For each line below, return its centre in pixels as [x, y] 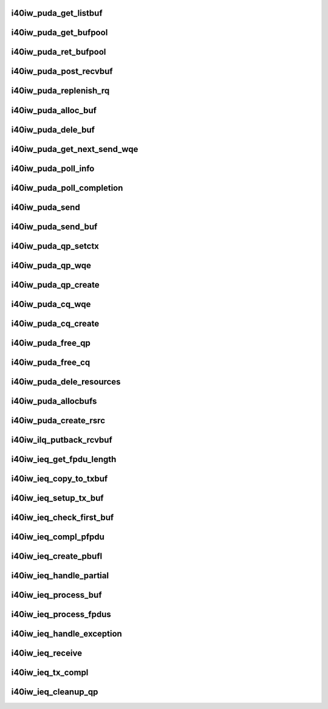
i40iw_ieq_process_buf [56, 595]
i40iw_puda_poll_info [53, 168]
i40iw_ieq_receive [46, 653]
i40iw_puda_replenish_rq [60, 91]
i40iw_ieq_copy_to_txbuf [60, 478]
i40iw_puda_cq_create [55, 323]
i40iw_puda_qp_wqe [51, 265]
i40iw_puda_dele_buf [53, 130]
